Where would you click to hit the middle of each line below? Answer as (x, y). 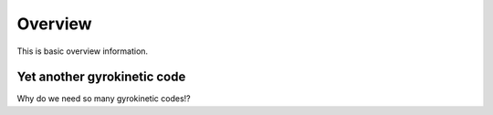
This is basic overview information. (83, 51)
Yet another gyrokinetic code (101, 77)
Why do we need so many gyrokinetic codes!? (104, 99)
